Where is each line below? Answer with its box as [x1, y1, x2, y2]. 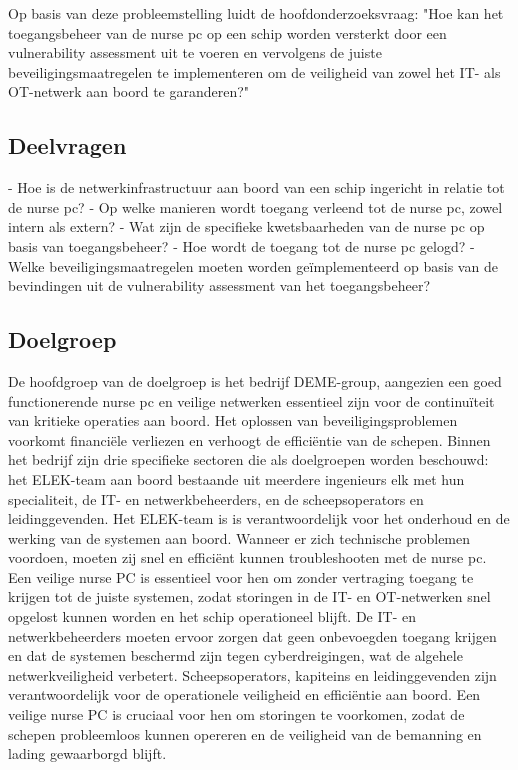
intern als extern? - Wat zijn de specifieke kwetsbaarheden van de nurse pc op [8, 216, 485, 237]
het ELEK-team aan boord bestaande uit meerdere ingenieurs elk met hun [8, 468, 465, 489]
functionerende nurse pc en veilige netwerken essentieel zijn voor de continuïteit [8, 390, 495, 411]
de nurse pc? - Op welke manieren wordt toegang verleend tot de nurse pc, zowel [8, 196, 503, 217]
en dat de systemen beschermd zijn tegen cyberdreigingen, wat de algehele [8, 645, 463, 666]
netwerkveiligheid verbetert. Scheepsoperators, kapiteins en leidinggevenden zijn [8, 664, 497, 685]
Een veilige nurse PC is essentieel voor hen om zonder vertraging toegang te [8, 566, 474, 587]
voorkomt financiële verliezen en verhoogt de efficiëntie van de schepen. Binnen [8, 429, 491, 450]
